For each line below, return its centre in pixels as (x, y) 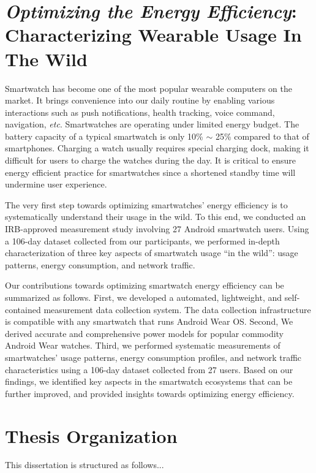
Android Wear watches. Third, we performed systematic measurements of (143, 345)
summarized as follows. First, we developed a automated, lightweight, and (144, 297)
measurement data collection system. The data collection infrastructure (177, 309)
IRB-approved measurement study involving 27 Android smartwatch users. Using (157, 229)
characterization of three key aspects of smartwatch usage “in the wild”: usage (152, 253)
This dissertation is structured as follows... (85, 465)
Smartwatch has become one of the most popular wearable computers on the (149, 88)
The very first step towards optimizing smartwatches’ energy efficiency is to (146, 204)
